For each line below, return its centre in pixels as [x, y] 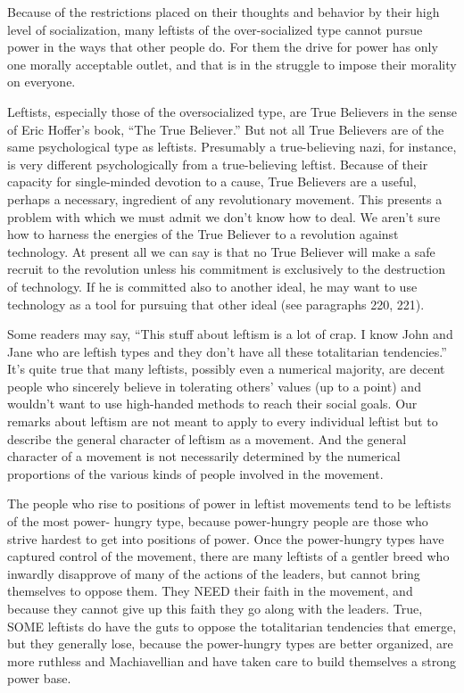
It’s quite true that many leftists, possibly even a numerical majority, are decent [226, 369]
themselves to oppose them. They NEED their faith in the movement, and [210, 591]
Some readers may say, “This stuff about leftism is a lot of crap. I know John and [230, 334]
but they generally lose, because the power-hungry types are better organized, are [230, 643]
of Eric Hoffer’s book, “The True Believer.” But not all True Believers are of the [226, 129]
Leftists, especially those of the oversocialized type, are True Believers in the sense [232, 111]
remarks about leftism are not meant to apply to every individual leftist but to [223, 421]
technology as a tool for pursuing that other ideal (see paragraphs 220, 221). [216, 304]
